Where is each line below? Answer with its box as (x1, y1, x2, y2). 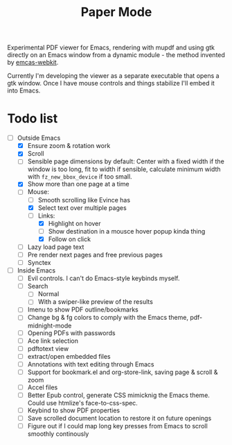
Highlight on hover (48, 219, 102, 227)
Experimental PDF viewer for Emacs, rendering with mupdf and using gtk (7, 43, 215, 52)
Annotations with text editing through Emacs (27, 359, 154, 369)
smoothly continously (27, 430, 89, 438)
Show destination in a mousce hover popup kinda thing (48, 227, 206, 235)
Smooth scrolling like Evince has (37, 195, 130, 204)
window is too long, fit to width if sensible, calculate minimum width (27, 165, 221, 174)
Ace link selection (27, 337, 78, 345)
